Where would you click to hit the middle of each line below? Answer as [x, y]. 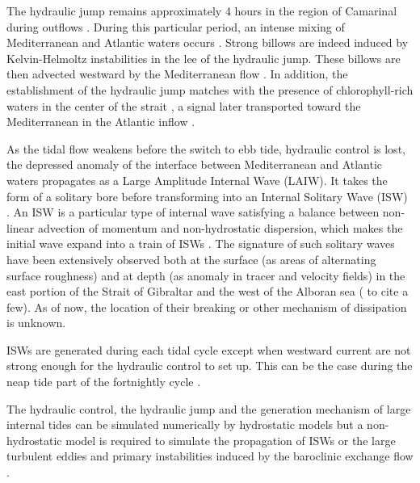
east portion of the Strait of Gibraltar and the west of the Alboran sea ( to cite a [208, 291]
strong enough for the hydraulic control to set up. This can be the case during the [210, 365]
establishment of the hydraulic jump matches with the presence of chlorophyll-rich [210, 89]
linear [21, 227]
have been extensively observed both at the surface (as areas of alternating [191, 259]
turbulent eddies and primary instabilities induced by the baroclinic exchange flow [210, 456]
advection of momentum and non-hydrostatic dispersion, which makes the [220, 227]
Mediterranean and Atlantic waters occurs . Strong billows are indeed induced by [208, 42]
